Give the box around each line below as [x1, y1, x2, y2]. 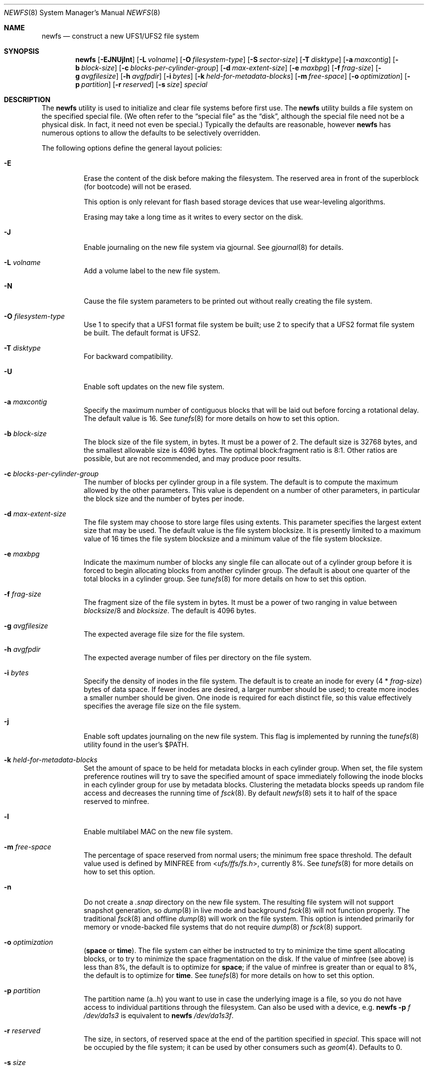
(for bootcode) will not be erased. [84, 182, 192, 191]
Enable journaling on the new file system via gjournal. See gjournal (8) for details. [84, 243, 343, 251]
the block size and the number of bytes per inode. [84, 494, 244, 503]
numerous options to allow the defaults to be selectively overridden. [42, 129, 260, 137]
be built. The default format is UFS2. [84, 329, 201, 337]
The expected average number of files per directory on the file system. [84, 653, 312, 662]
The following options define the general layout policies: [42, 144, 222, 152]
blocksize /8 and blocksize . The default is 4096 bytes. [84, 606, 257, 615]
